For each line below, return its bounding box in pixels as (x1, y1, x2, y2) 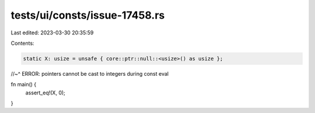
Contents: (10, 40, 34, 47)
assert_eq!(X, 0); (25, 89, 65, 96)
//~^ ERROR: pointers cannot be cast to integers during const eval (10, 70, 169, 77)
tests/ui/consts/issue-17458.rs (10, 9, 165, 22)
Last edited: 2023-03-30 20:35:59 (10, 29, 94, 36)
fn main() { (10, 81, 37, 88)
